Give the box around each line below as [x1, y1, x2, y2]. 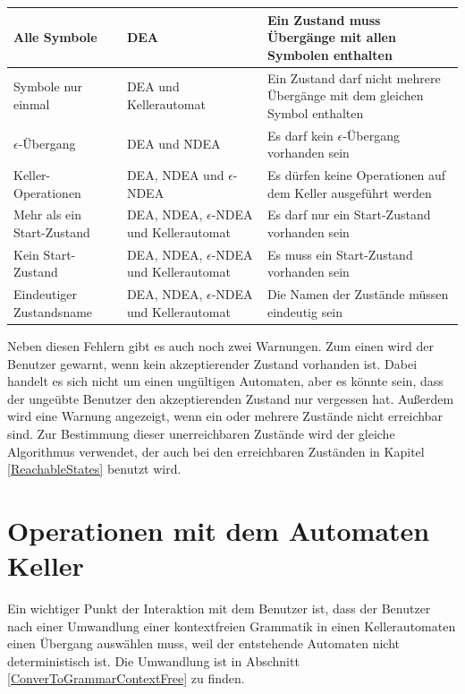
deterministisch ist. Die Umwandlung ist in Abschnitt [7, 651, 300, 670]
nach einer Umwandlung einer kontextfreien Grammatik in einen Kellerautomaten [7, 616, 456, 635]
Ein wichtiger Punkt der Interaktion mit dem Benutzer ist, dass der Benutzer [7, 599, 431, 618]
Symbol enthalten [266, 103, 364, 122]
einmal [13, 94, 50, 113]
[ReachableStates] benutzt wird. [7, 459, 182, 478]
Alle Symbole [13, 28, 97, 47]
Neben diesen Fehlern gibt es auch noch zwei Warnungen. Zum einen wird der [7, 337, 434, 355]
